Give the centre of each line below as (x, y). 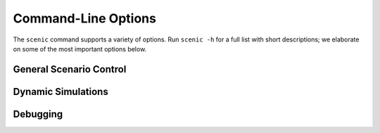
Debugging (38, 114)
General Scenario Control (70, 69)
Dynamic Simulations (61, 91)
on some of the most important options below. (80, 49)
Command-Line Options (84, 18)
